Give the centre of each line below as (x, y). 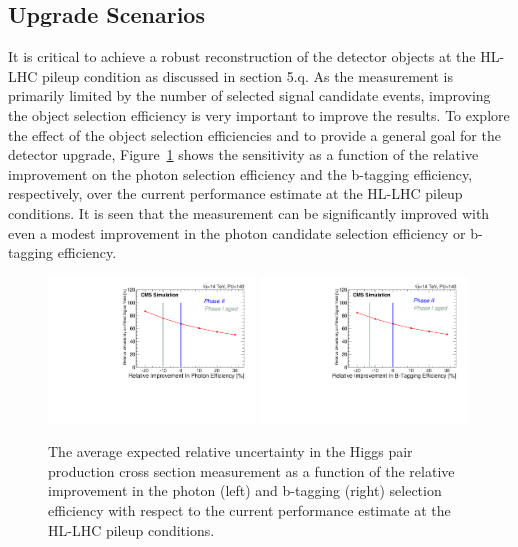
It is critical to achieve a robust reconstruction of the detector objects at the (242, 56)
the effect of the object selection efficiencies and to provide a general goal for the (254, 134)
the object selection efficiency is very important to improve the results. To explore (259, 114)
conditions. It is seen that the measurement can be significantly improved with (249, 212)
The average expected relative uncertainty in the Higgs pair (230, 451)
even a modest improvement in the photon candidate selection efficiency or (237, 232)
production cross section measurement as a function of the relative (251, 470)
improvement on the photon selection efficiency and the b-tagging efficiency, (240, 173)
